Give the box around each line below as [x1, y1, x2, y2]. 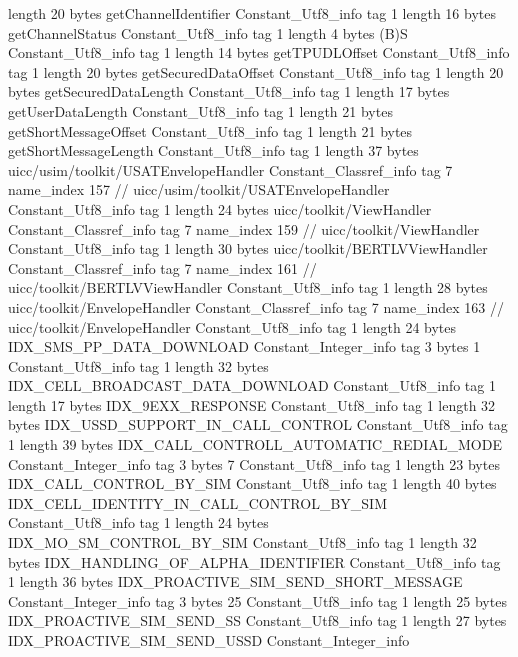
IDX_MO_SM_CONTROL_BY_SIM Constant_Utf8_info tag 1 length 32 [8, 532, 477, 553]
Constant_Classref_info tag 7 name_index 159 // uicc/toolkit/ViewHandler [8, 218, 480, 239]
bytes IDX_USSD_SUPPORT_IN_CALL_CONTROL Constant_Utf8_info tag [8, 414, 508, 435]
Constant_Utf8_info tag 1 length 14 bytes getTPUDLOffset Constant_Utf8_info [8, 42, 510, 63]
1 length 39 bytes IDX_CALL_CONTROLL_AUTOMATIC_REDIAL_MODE [8, 434, 502, 455]
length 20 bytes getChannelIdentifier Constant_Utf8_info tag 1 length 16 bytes [8, 3, 496, 23]
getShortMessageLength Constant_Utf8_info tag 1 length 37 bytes [8, 140, 419, 161]
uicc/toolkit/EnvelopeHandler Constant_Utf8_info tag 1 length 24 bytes [8, 316, 457, 337]
